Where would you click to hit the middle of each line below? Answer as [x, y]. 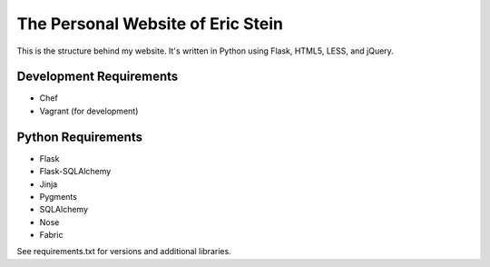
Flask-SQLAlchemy [75, 172]
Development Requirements [98, 77]
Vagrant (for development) [89, 111]
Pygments [58, 196]
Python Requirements [79, 137]
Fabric [51, 235]
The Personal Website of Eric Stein [150, 24]
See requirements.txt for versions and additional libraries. [124, 252]
